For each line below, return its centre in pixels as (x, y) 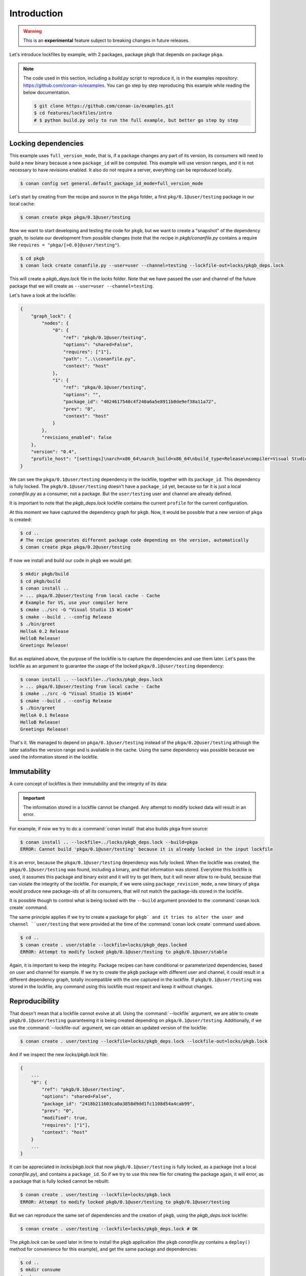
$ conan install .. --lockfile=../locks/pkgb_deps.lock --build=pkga (109, 842)
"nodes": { (55, 323)
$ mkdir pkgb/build (44, 574)
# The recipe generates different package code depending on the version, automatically (135, 540)
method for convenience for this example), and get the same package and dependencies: (104, 1249)
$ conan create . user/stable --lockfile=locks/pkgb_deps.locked (104, 945)
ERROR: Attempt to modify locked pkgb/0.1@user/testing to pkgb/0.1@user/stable (124, 952)
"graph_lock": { (51, 316)
